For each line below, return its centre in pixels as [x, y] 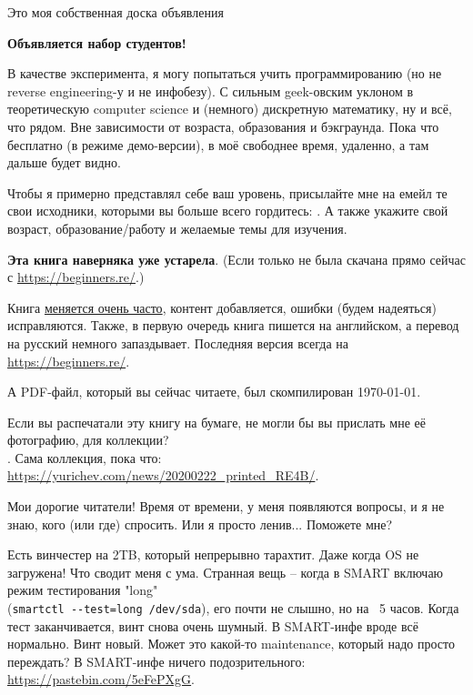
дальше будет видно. [64, 162]
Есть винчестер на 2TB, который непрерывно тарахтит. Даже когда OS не [213, 554]
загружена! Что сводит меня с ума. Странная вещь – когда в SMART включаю [226, 572]
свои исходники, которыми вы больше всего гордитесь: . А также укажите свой [228, 211]
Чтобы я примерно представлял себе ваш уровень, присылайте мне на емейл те [227, 192]
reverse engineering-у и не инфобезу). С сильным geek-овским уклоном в [211, 91]
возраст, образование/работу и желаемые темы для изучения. [177, 228]
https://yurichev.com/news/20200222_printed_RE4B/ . [163, 475]
